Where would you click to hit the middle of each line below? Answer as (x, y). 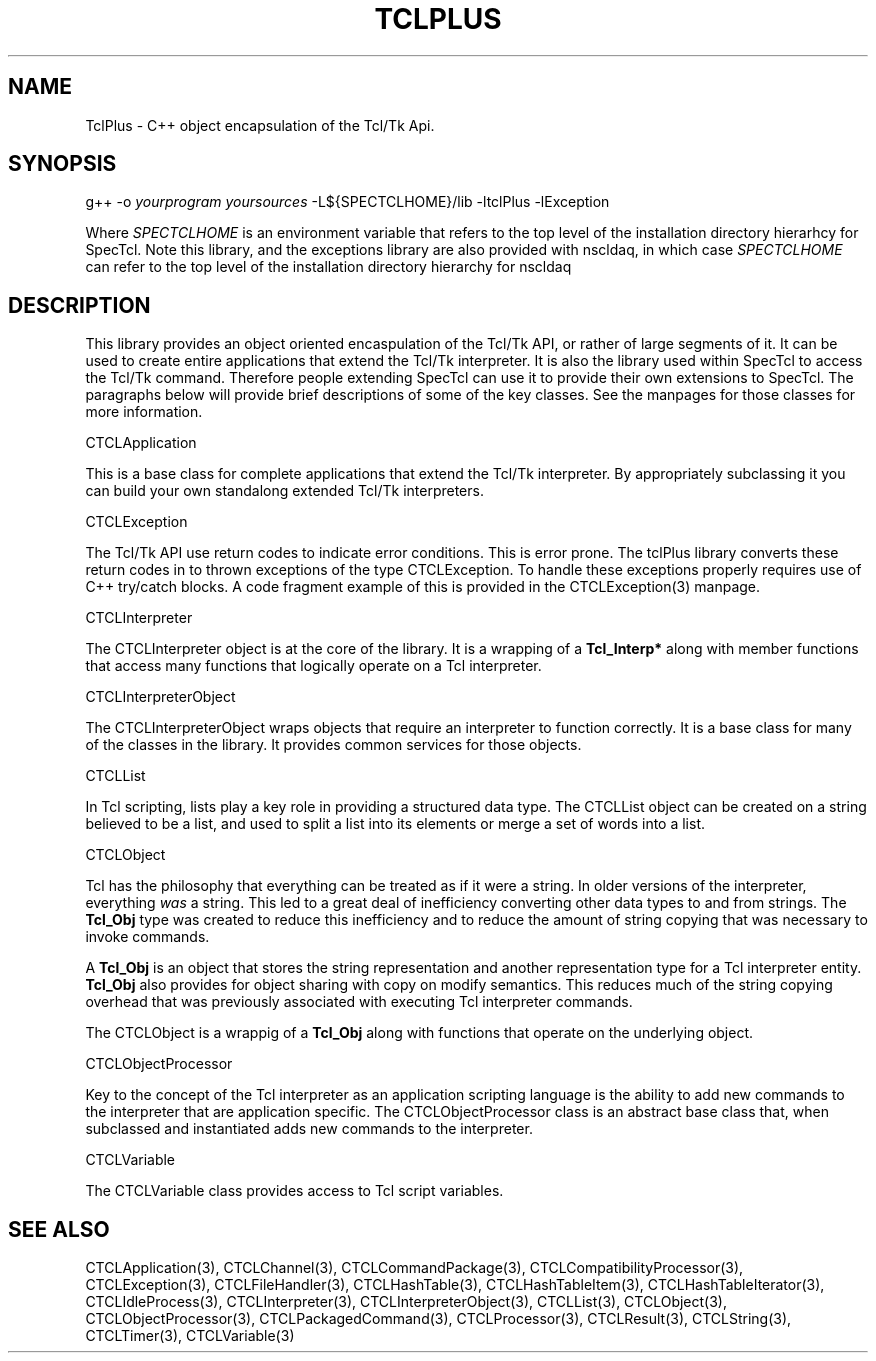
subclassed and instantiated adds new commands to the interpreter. (309, 1129)
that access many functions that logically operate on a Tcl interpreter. (313, 666)
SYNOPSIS (62, 164)
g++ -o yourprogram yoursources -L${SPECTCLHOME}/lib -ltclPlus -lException (347, 202)
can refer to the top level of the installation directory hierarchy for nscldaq (328, 267)
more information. (144, 412)
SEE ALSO (59, 1229)
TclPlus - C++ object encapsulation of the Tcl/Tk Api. (260, 125)
